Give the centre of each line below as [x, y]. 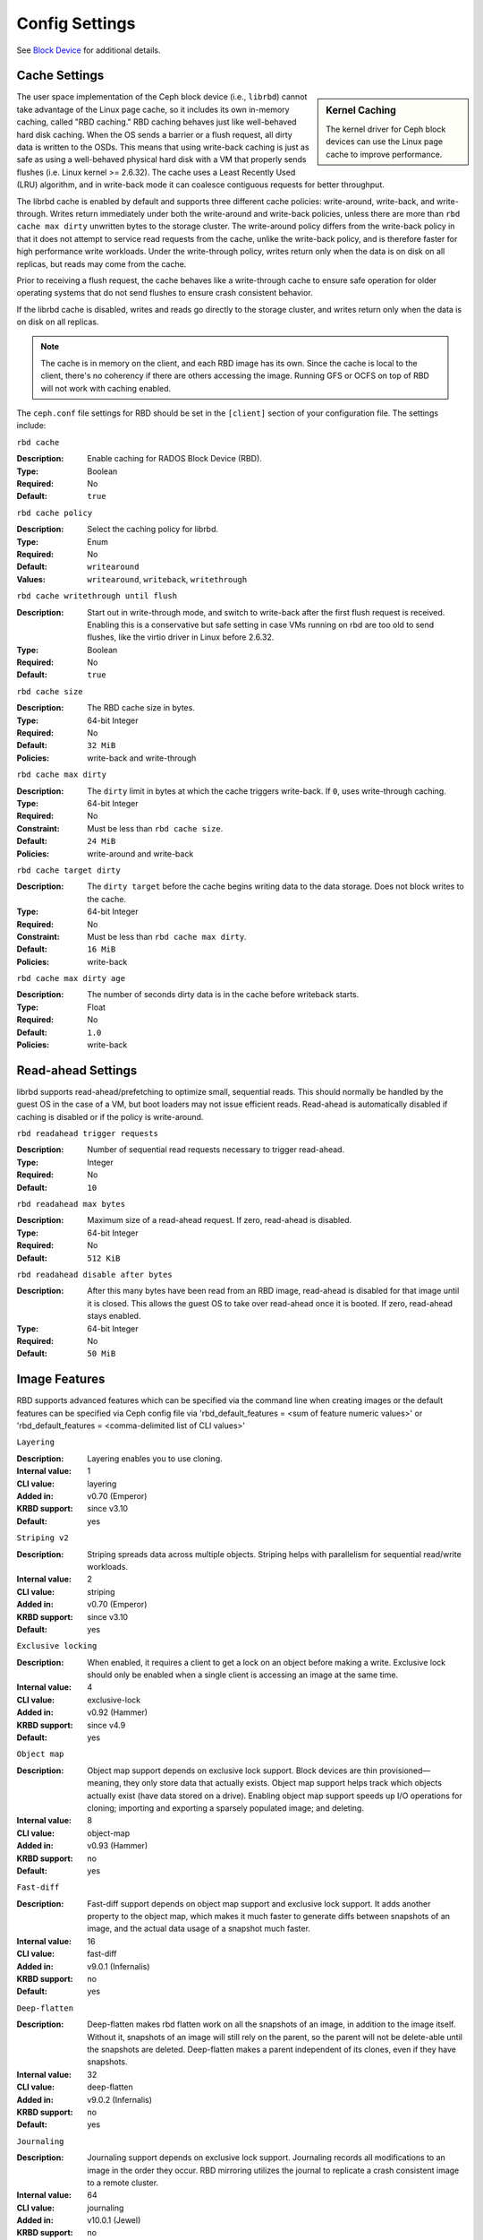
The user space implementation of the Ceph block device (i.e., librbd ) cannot [162, 97]
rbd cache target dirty [68, 870]
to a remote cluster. [123, 2183]
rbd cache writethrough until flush [97, 596]
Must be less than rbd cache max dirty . [167, 936]
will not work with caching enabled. [106, 388]
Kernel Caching [361, 110]
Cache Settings [60, 76]
